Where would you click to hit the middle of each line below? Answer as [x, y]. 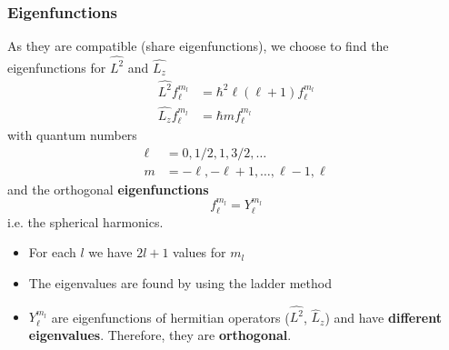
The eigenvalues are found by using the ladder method [180, 283]
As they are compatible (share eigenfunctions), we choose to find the [198, 46]
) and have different [383, 317]
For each [52, 252]
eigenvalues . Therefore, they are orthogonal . [160, 334]
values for [200, 252]
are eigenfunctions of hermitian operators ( [170, 317]
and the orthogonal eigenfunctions [108, 189]
